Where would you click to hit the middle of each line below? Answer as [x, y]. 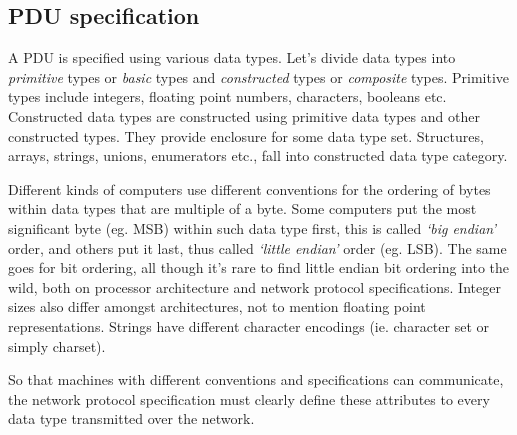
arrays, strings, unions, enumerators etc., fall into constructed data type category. [258, 155]
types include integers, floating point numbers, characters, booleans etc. [227, 96]
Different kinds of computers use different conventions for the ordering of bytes [249, 188]
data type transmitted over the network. [131, 418]
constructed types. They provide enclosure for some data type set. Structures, [246, 135]
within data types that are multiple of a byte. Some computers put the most [242, 208]
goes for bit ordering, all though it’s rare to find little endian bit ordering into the [259, 267]
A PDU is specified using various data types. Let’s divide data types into [232, 57]
